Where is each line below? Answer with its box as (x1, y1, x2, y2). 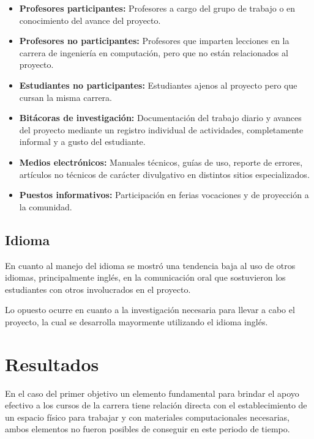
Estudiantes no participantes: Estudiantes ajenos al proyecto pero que (19, 78, 297, 91)
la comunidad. (19, 200, 72, 213)
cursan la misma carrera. (19, 90, 112, 103)
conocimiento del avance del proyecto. (19, 13, 161, 26)
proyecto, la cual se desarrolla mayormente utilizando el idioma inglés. (5, 315, 268, 328)
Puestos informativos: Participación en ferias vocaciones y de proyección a (19, 188, 309, 201)
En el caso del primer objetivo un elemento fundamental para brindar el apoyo (5, 386, 299, 399)
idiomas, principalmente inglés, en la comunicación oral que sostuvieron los (5, 271, 286, 284)
